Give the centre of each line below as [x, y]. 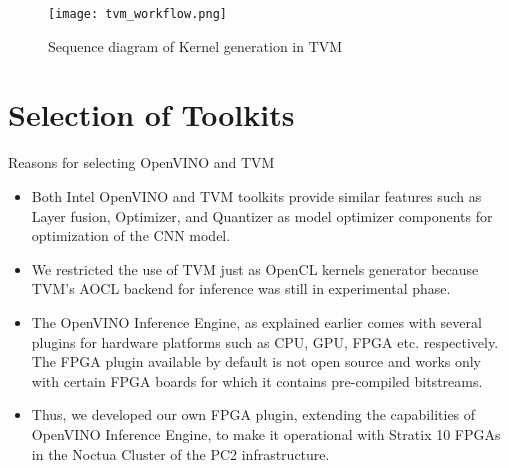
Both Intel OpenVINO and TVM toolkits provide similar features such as [256, 195]
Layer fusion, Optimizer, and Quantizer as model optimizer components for [262, 215]
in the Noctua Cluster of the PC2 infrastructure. [180, 453]
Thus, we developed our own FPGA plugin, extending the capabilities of [253, 414]
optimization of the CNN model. [131, 235]
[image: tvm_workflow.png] [137, 14]
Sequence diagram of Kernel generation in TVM [195, 45]
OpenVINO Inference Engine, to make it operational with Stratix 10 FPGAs [266, 433]
